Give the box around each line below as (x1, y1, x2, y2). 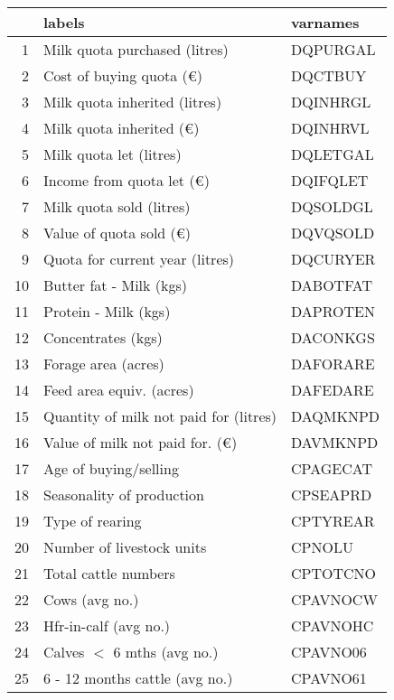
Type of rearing (43, 510, 142, 531)
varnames (291, 12, 360, 33)
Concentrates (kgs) (43, 327, 163, 348)
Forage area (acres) (43, 353, 164, 374)
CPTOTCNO (291, 563, 377, 583)
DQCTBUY (291, 65, 367, 86)
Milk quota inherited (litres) (43, 91, 222, 112)
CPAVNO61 (291, 667, 367, 688)
